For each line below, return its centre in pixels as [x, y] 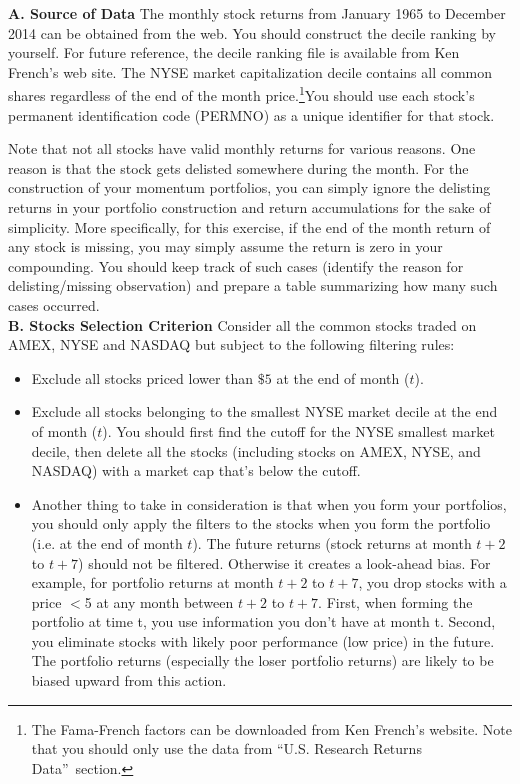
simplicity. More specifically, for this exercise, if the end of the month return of [249, 226]
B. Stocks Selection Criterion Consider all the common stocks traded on [242, 324]
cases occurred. [54, 304]
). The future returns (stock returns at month [332, 542]
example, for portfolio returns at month [152, 582]
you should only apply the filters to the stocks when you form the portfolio [261, 523]
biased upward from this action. [129, 680]
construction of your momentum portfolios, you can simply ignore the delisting [249, 187]
